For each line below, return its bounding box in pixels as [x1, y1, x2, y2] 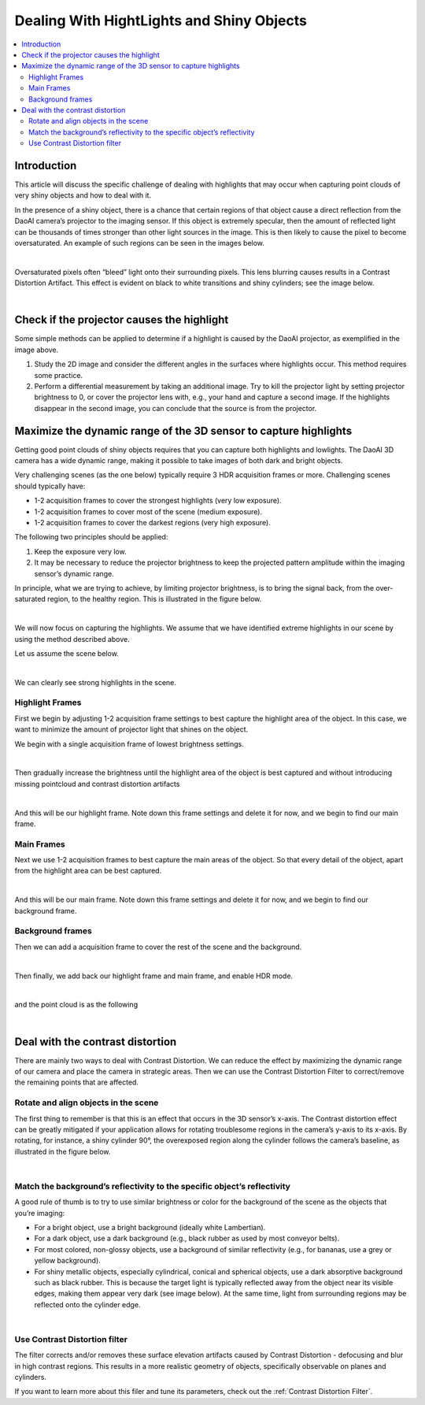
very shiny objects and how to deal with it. [14, 191, 152, 200]
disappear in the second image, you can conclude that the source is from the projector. [34, 403, 317, 413]
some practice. [34, 370, 83, 380]
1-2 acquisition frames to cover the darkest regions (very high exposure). [34, 517, 271, 527]
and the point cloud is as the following [14, 1000, 138, 1010]
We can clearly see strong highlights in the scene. [14, 677, 177, 687]
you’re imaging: [14, 1208, 65, 1218]
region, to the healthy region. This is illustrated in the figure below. [47, 595, 262, 604]
